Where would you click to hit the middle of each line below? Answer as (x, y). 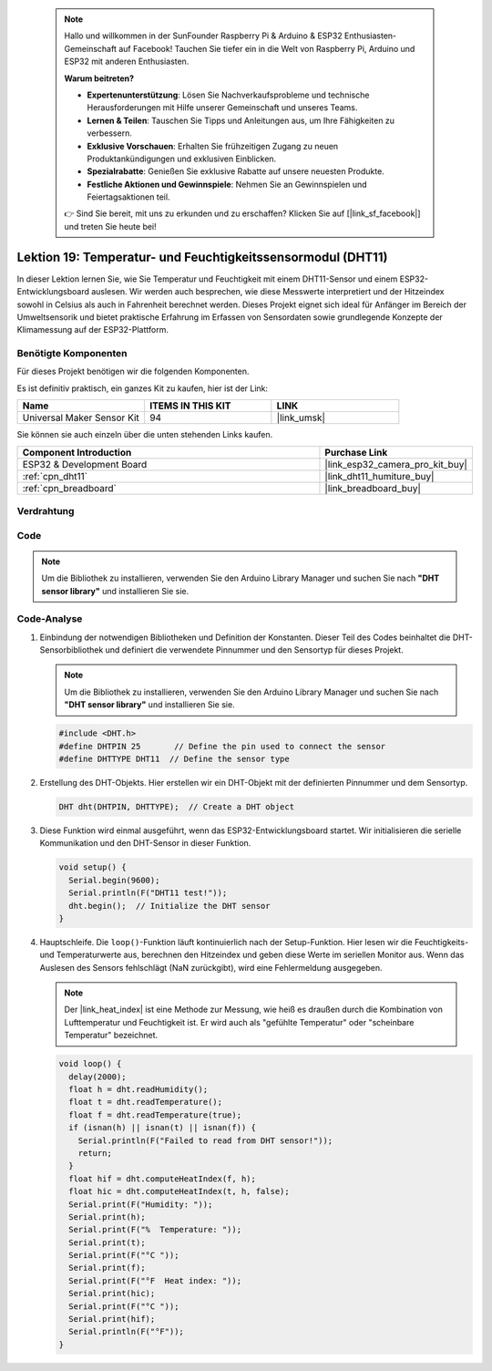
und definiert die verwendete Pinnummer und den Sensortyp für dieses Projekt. (255, 650)
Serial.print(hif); (112, 1319)
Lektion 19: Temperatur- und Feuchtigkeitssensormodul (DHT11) (202, 257)
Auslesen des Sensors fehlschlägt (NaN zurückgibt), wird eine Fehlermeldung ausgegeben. (211, 967)
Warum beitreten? (99, 78)
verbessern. (109, 133)
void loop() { (90, 1064)
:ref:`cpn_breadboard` (70, 488)
